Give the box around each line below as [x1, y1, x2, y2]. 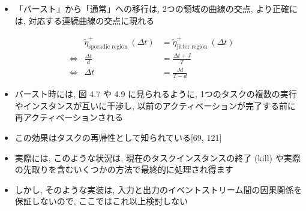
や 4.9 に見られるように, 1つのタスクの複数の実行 [103, 88, 297, 100]
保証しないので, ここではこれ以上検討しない [14, 195, 188, 207]
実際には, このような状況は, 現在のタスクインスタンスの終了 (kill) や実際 [14, 151, 301, 164]
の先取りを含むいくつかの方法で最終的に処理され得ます [14, 163, 233, 176]
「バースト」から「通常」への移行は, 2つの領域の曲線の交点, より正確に [14, 2, 298, 14]
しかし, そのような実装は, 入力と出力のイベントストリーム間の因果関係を [14, 183, 302, 195]
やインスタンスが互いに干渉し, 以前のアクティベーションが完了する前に [14, 99, 296, 111]
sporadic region [88, 43, 128, 50]
